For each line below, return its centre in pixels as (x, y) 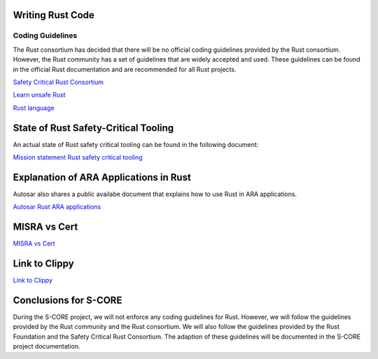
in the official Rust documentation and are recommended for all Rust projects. (125, 69)
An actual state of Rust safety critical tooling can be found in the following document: (136, 144)
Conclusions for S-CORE (68, 300)
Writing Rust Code (54, 15)
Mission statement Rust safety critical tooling (78, 157)
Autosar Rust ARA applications (57, 207)
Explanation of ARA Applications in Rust (102, 177)
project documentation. (47, 346)
